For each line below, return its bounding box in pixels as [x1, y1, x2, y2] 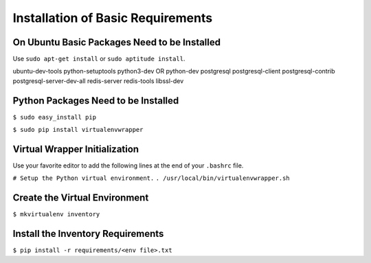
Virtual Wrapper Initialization [12, 143, 139, 155]
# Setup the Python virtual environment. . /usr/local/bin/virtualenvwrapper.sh [12, 174, 290, 182]
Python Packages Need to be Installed [12, 95, 179, 106]
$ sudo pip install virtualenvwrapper [12, 126, 144, 134]
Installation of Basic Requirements [12, 10, 213, 25]
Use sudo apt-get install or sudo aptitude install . [12, 55, 185, 63]
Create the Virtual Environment [12, 192, 149, 204]
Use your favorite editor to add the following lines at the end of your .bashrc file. [12, 161, 244, 170]
